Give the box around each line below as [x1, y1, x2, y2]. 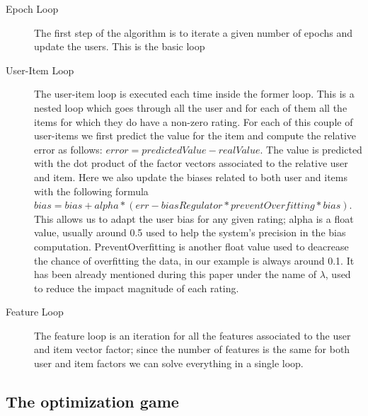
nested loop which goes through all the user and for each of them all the [34, 100, 347, 115]
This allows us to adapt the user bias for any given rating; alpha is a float [34, 211, 354, 226]
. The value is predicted [260, 141, 362, 156]
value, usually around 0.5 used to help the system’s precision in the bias [34, 225, 346, 240]
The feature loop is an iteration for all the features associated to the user [34, 328, 351, 342]
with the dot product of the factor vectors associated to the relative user [34, 156, 348, 171]
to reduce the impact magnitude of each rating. [34, 280, 239, 295]
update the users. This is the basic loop [34, 39, 205, 54]
